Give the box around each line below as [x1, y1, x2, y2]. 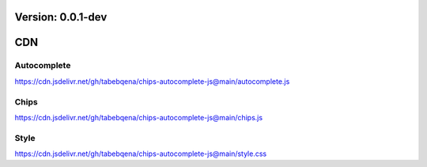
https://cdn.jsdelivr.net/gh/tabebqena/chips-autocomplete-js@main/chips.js [14, 112, 263, 122]
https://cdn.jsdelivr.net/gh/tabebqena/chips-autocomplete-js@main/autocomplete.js [14, 76, 290, 86]
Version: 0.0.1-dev [14, 10, 108, 24]
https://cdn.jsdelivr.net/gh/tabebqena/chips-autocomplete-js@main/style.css [14, 149, 267, 158]
